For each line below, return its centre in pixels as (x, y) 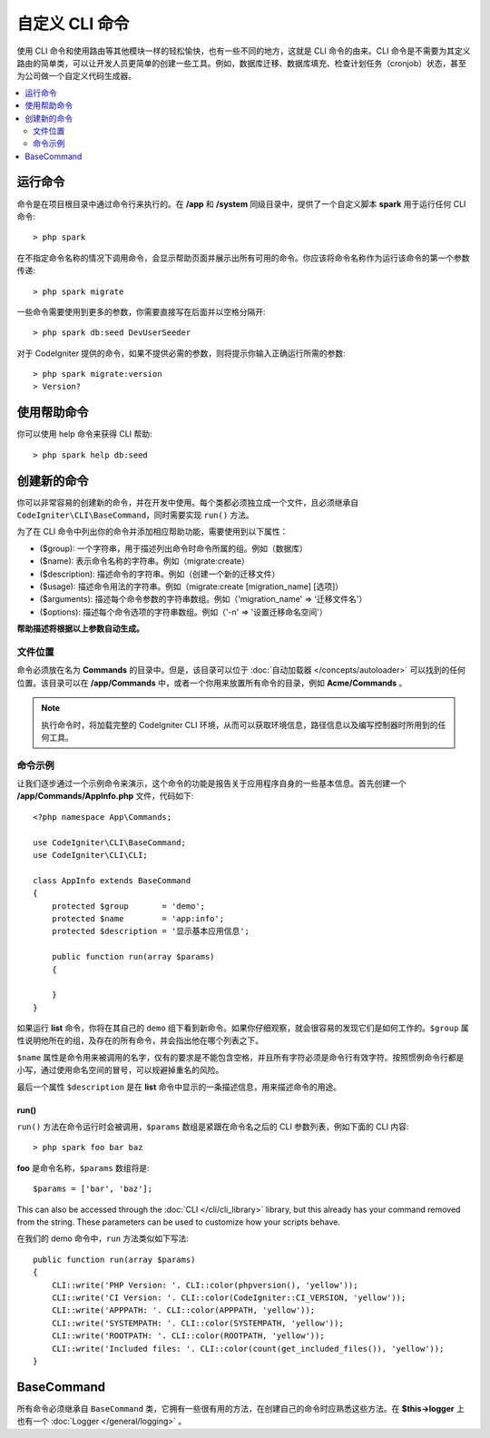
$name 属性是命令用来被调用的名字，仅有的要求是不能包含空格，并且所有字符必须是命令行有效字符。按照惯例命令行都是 (240, 1057)
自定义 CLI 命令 (73, 24)
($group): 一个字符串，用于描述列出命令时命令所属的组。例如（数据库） (174, 548)
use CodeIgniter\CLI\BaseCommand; (109, 842)
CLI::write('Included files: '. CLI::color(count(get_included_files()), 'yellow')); (248, 1349)
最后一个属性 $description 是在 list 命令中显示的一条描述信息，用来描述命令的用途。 (179, 1087)
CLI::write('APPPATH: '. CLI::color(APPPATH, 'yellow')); (183, 1310)
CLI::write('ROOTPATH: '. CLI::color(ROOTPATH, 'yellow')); (188, 1336)
